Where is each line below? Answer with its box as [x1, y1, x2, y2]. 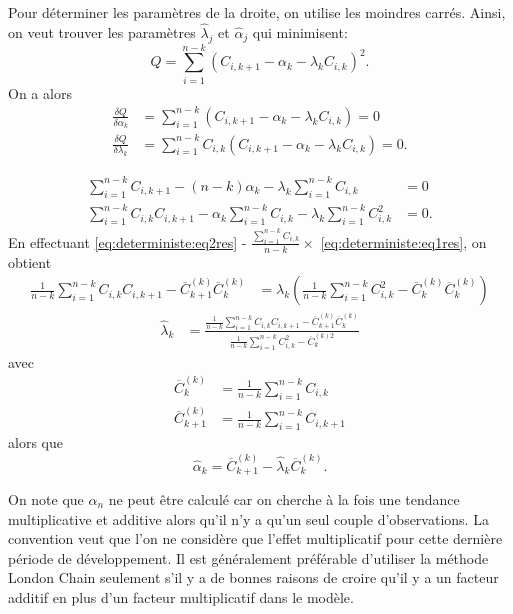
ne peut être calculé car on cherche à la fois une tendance [108, 488, 460, 509]
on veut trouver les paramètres [8, 21, 196, 42]
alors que [8, 432, 63, 453]
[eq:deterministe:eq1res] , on [320, 231, 487, 252]
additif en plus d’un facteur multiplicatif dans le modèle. [8, 586, 354, 607]
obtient [8, 251, 52, 272]
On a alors [8, 82, 72, 103]
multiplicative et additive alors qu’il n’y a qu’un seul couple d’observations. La [8, 508, 489, 529]
